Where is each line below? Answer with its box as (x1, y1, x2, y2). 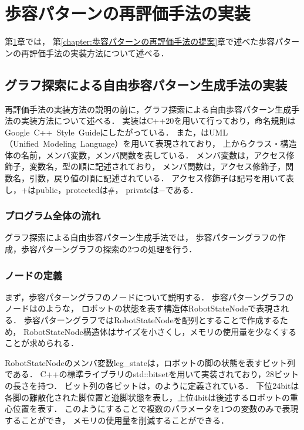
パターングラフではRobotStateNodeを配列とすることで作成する (40, 314, 280, 326)
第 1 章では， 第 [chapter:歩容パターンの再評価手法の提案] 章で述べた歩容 (5, 35, 275, 48)
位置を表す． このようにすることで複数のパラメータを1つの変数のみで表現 (12, 402, 299, 415)
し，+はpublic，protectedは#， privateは (5, 183, 159, 195)
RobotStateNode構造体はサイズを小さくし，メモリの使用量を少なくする (23, 325, 297, 337)
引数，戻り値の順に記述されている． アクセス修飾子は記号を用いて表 (29, 172, 295, 184)
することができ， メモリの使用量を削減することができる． (5, 414, 229, 426)
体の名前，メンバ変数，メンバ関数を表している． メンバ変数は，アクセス (5, 148, 286, 161)
